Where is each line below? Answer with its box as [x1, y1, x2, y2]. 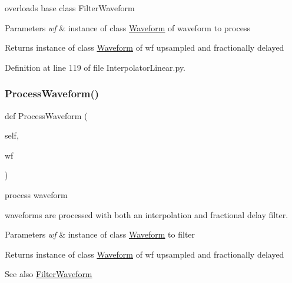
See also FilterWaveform [5, 268, 92, 280]
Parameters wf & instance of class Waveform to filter [5, 228, 195, 241]
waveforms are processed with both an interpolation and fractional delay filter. [5, 208, 288, 221]
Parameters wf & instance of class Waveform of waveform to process [5, 21, 250, 34]
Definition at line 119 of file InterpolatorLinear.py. [5, 61, 186, 73]
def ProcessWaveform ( [5, 109, 88, 121]
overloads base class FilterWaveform [5, 2, 135, 14]
